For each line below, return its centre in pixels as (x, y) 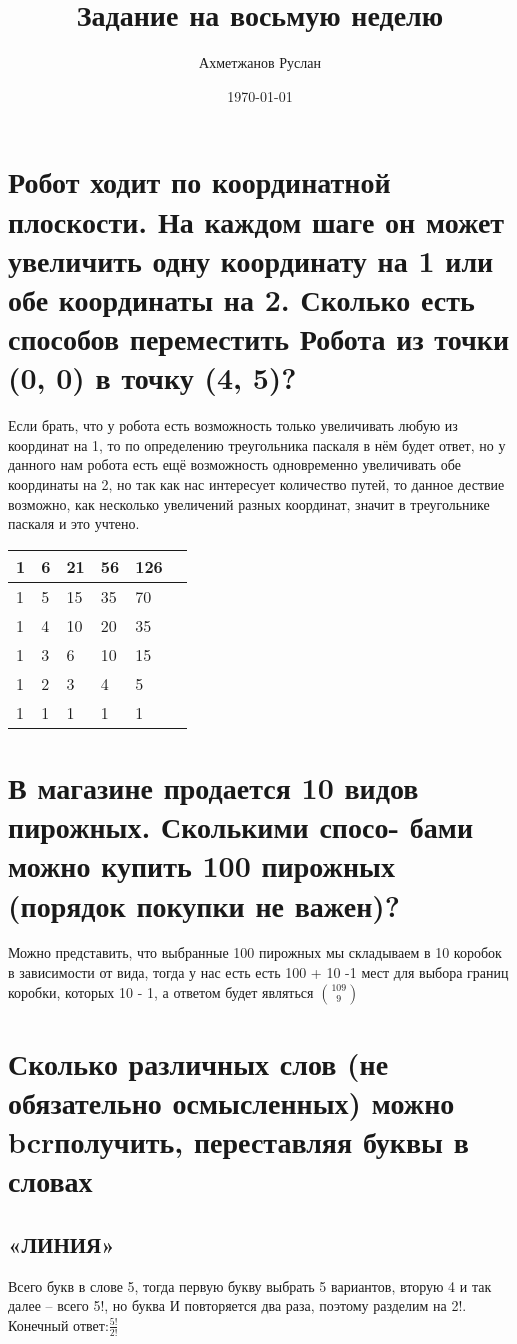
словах (50, 1180)
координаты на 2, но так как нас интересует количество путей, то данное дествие (256, 483)
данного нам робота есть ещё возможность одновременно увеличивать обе (234, 464)
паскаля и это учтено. (74, 523)
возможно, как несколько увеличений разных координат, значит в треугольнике (249, 503)
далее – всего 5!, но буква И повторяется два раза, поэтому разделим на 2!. (237, 1305)
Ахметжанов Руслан (260, 62)
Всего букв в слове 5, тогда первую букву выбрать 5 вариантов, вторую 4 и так (250, 1285)
